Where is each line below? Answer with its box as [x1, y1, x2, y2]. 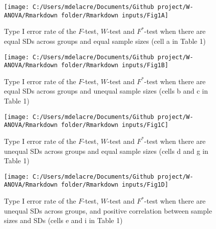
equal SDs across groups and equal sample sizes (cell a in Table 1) [4, 35, 206, 46]
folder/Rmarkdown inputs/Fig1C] [61, 121, 169, 129]
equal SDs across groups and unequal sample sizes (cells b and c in [4, 86, 208, 96]
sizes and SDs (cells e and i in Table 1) [4, 215, 123, 226]
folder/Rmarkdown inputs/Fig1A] [61, 11, 169, 19]
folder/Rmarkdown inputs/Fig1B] [61, 62, 169, 69]
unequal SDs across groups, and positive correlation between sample [4, 205, 212, 216]
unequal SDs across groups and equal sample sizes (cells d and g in [4, 145, 209, 156]
